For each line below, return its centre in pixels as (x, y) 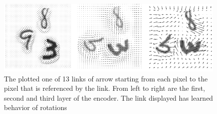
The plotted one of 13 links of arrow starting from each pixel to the (106, 78)
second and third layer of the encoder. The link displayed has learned (108, 97)
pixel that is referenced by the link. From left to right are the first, (105, 88)
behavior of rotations (36, 107)
